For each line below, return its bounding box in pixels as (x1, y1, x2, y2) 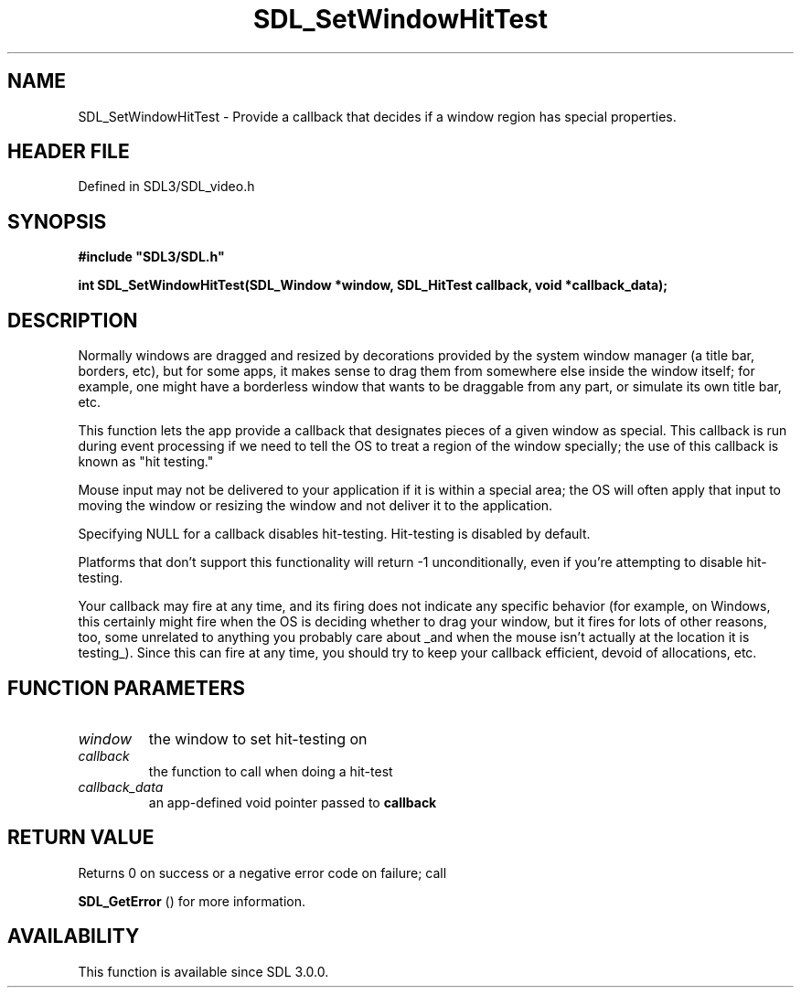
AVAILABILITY (7, 925, 140, 948)
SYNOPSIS (7, 209, 107, 233)
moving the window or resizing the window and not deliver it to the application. (78, 497, 553, 514)
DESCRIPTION (7, 308, 138, 332)
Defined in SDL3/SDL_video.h (78, 178, 255, 195)
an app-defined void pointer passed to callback (148, 794, 437, 810)
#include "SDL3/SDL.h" (78, 249, 225, 265)
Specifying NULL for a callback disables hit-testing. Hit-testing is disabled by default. (78, 526, 591, 542)
